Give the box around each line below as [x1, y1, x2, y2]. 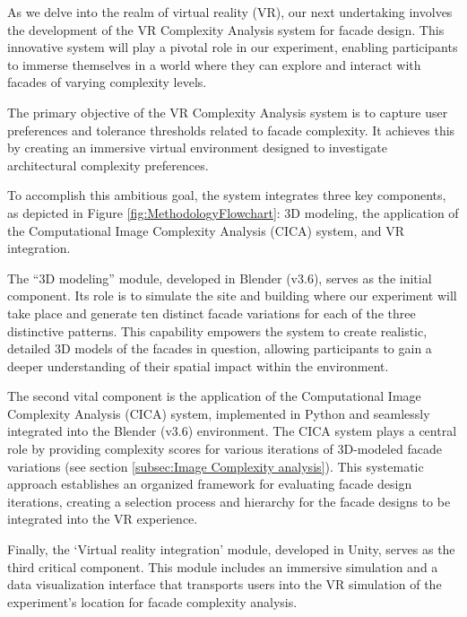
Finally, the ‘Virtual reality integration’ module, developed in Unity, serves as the [7, 540, 455, 559]
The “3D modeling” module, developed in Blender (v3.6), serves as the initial [7, 268, 432, 287]
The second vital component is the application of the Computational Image [7, 387, 421, 405]
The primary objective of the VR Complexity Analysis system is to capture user [7, 102, 448, 121]
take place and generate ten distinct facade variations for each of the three [7, 303, 416, 322]
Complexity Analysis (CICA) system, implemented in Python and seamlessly [7, 404, 430, 422]
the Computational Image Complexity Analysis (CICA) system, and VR [7, 221, 405, 239]
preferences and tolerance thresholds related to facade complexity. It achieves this [7, 120, 455, 139]
